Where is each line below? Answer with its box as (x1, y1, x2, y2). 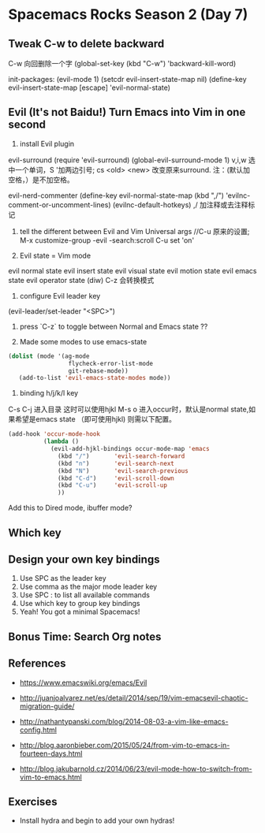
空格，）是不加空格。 (8, 175, 74, 184)
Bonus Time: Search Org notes (8, 630, 162, 643)
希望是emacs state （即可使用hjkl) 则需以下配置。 (14, 415, 176, 424)
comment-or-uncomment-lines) (8, 199, 112, 210)
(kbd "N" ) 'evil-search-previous (58, 467, 189, 474)
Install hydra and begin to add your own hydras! (19, 816, 175, 825)
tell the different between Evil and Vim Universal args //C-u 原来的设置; (19, 226, 250, 236)
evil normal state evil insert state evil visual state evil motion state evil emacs (8, 266, 257, 275)
